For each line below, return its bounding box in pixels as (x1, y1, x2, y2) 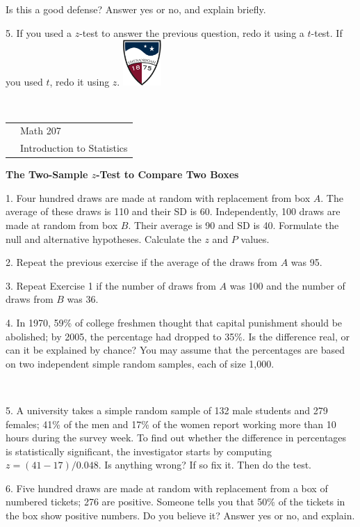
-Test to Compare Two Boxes (96, 167, 239, 182)
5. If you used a (6, 25, 72, 40)
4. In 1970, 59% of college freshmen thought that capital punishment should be (6, 315, 343, 329)
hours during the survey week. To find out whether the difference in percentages (6, 430, 347, 445)
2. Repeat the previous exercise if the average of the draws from (6, 255, 278, 269)
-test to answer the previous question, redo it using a (79, 25, 304, 40)
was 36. (67, 292, 99, 306)
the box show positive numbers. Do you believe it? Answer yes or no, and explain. (6, 508, 355, 523)
